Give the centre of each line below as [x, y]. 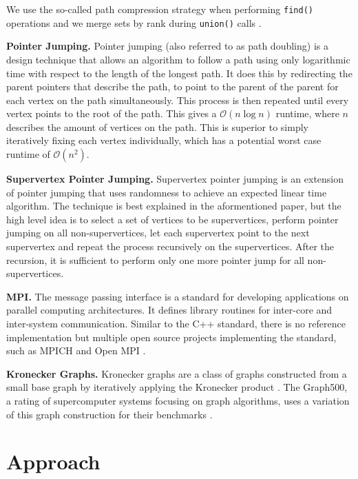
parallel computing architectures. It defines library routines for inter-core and [169, 310]
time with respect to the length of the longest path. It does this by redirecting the [179, 73]
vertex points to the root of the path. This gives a [112, 113]
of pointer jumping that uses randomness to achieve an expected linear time [167, 192]
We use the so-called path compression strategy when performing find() [160, 9]
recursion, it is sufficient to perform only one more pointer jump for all [155, 259]
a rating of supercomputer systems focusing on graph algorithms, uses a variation [178, 400]
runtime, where [307, 113]
